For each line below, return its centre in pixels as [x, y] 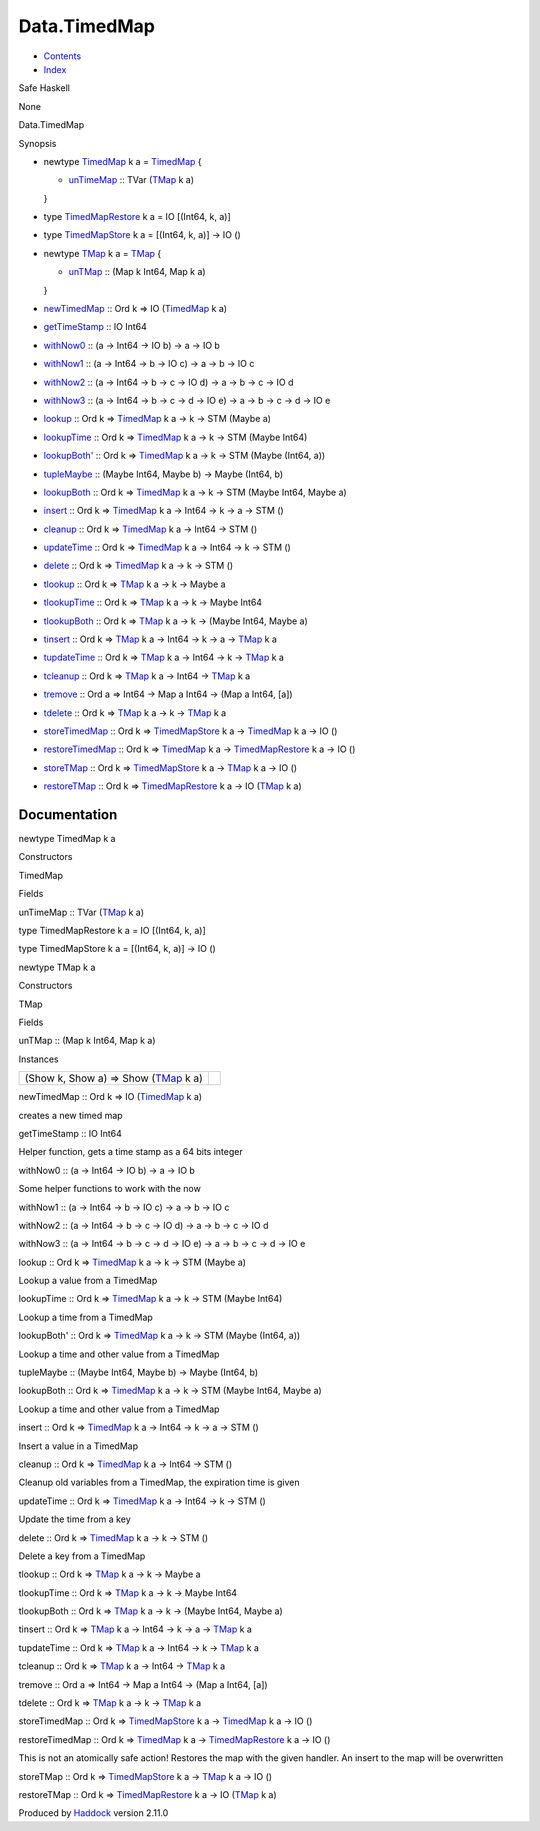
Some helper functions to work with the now [110, 1189]
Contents [62, 56]
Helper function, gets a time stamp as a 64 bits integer [131, 1152]
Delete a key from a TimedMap [82, 1556]
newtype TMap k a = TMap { [102, 253]
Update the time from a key [74, 1519]
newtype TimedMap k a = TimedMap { [122, 161]
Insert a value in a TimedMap [78, 1446]
